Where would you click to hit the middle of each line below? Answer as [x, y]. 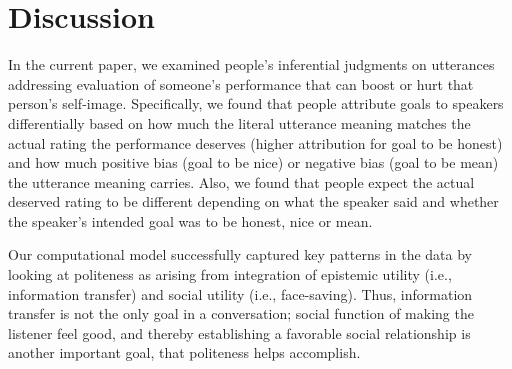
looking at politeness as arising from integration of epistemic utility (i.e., [230, 274]
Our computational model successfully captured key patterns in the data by [240, 254]
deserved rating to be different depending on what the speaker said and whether [253, 201]
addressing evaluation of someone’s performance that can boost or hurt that [241, 83]
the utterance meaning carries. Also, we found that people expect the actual [241, 181]
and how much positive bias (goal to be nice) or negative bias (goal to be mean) [253, 162]
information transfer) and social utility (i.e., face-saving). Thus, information [240, 293]
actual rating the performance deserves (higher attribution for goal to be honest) [255, 142]
